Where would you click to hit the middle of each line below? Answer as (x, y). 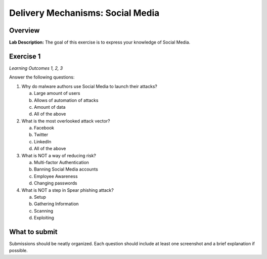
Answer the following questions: (42, 77)
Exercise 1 (25, 56)
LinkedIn (43, 141)
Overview (24, 30)
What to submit (33, 232)
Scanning (44, 211)
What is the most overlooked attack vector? (66, 121)
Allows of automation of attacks (66, 100)
